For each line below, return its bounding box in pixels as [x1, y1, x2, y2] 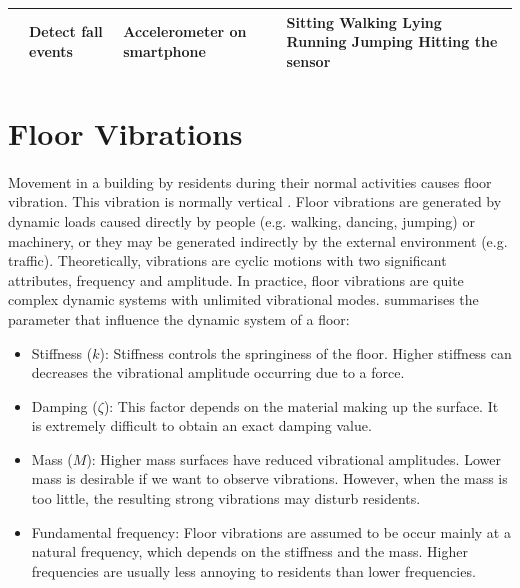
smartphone [123, 40, 206, 61]
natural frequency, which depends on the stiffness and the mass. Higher [31, 541, 468, 562]
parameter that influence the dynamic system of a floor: [8, 308, 350, 329]
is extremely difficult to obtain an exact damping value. [31, 415, 372, 436]
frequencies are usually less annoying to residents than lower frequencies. [31, 560, 476, 581]
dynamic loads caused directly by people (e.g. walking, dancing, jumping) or [8, 210, 475, 231]
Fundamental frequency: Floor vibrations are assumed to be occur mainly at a [31, 521, 511, 542]
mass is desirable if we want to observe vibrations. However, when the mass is [31, 468, 508, 489]
